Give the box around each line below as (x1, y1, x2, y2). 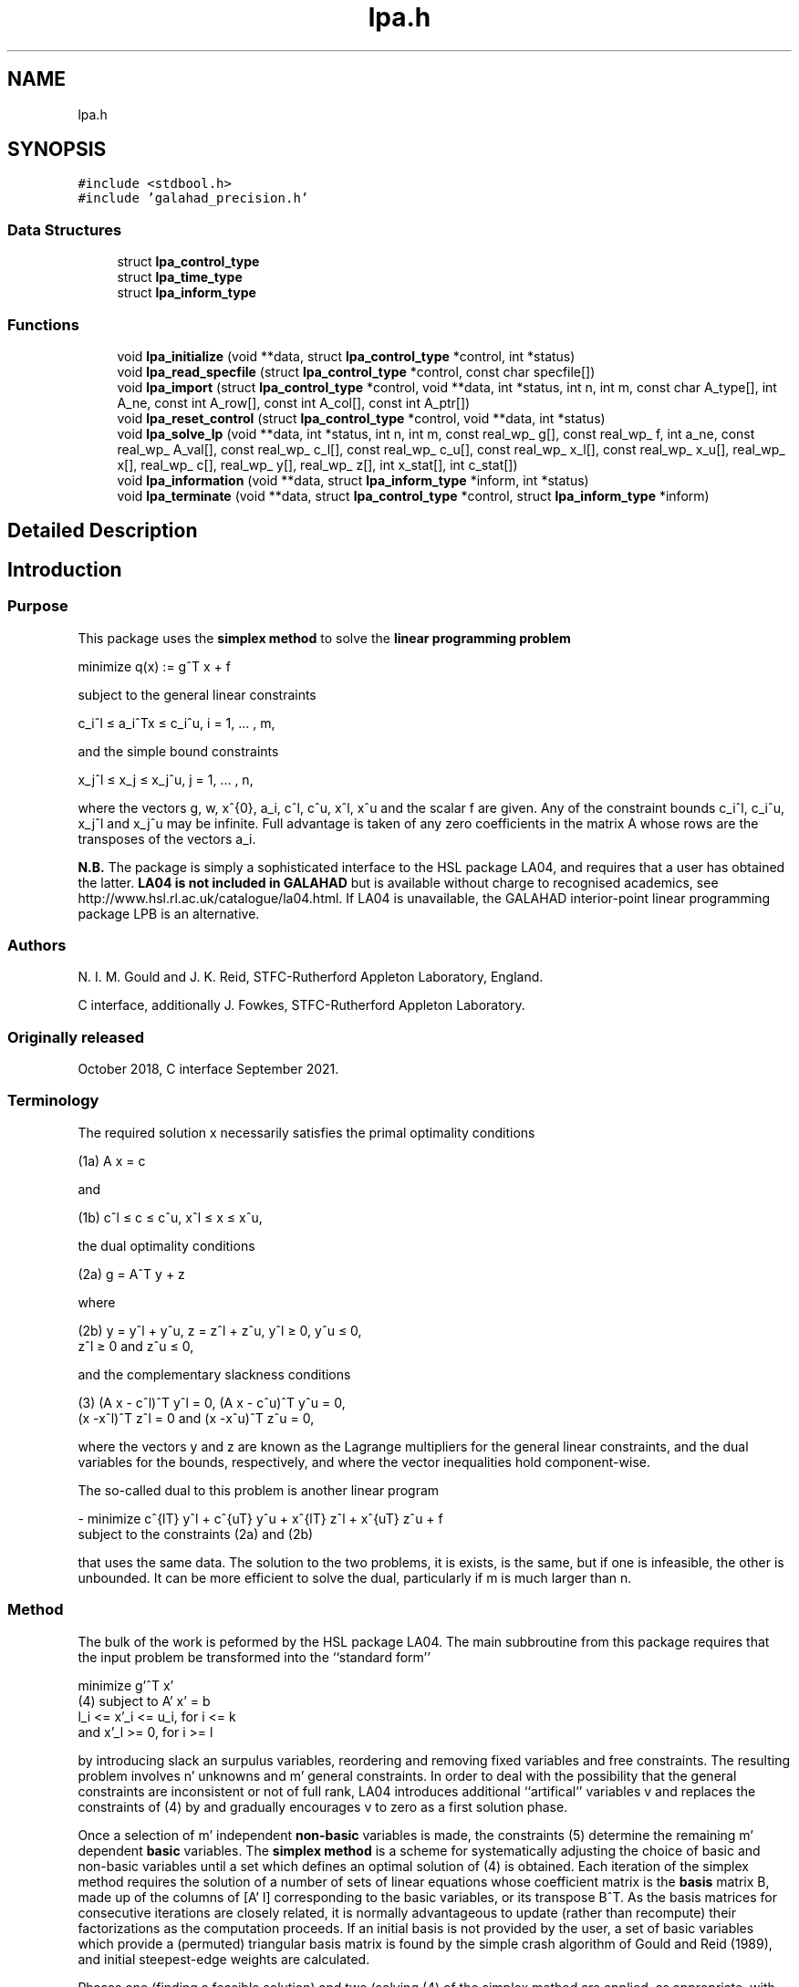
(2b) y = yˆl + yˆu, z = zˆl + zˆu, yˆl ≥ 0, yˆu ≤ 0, (78, 1322, 362, 1338)
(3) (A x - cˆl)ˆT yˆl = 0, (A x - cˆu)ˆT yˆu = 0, (78, 1394, 346, 1410)
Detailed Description (7, 519, 198, 543)
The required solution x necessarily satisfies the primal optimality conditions (78, 1124, 535, 1140)
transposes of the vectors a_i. (78, 830, 256, 847)
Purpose (7, 597, 68, 616)
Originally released (7, 1027, 145, 1046)
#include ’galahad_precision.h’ (78, 191, 309, 206)
